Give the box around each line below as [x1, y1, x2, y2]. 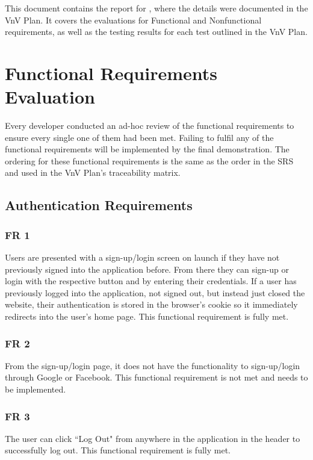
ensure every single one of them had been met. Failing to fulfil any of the [5, 131, 274, 143]
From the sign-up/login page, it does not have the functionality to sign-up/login [5, 359, 300, 371]
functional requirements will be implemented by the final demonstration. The [5, 143, 290, 155]
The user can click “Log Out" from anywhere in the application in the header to [5, 432, 300, 444]
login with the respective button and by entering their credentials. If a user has [5, 275, 297, 287]
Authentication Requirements [5, 196, 193, 214]
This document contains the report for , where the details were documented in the [5, 2, 308, 14]
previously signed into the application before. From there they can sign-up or [5, 263, 289, 275]
